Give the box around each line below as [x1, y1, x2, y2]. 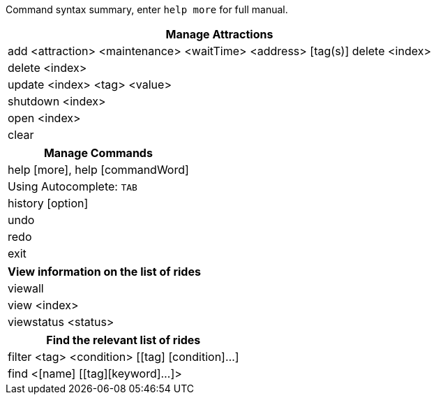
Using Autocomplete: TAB [8, 179, 137, 193]
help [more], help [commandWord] [8, 163, 189, 177]
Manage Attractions [165, 27, 273, 41]
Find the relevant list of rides [46, 333, 201, 347]
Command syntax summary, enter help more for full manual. [6, 3, 288, 15]
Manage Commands [43, 146, 153, 160]
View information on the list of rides [8, 265, 201, 279]
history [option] [8, 196, 89, 210]
